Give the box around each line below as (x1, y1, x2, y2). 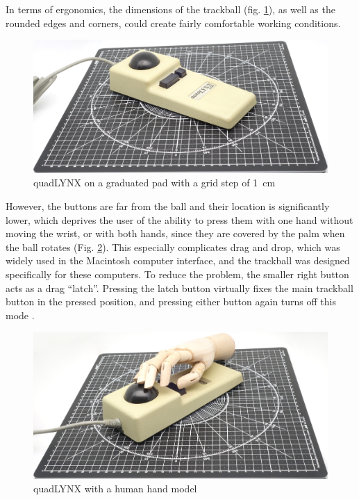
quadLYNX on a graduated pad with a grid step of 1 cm (33, 175, 276, 190)
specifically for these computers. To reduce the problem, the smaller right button (6, 267, 349, 282)
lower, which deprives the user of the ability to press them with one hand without (6, 212, 353, 227)
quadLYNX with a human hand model (33, 481, 197, 496)
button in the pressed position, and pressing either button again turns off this (6, 294, 336, 309)
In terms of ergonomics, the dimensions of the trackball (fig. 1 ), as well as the (6, 2, 335, 16)
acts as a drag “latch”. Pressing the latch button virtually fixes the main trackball (6, 280, 353, 295)
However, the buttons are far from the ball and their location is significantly (6, 199, 330, 213)
